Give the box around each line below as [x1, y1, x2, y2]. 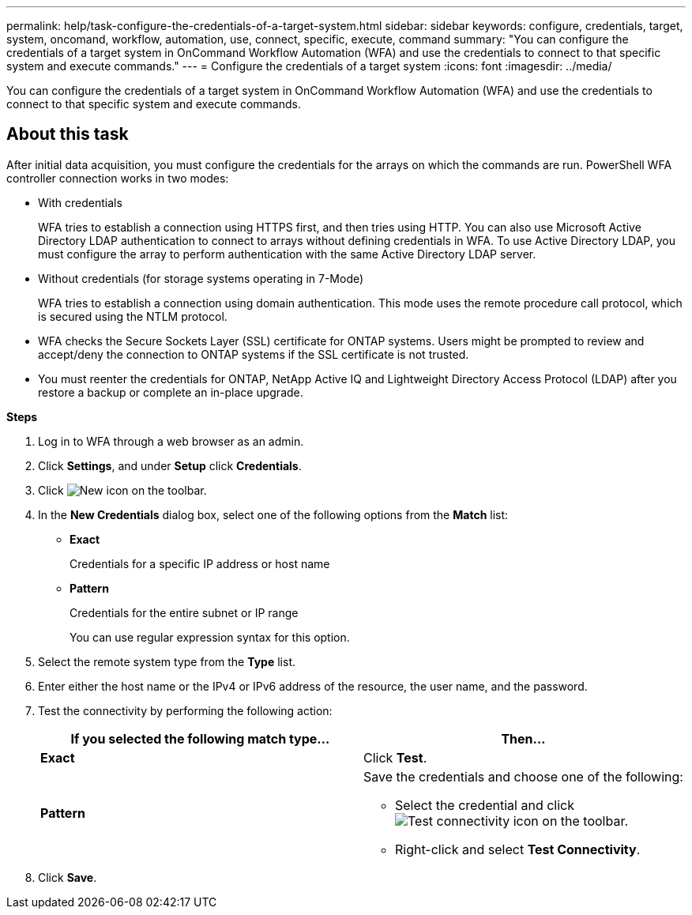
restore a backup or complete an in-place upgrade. [38, 385, 303, 399]
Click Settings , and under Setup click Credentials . [38, 458, 302, 473]
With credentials [38, 195, 122, 209]
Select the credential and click [395, 796, 575, 813]
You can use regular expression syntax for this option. [70, 630, 350, 644]
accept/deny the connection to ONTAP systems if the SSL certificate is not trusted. [38, 347, 469, 361]
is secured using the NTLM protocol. [38, 309, 228, 323]
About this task [6, 124, 129, 145]
